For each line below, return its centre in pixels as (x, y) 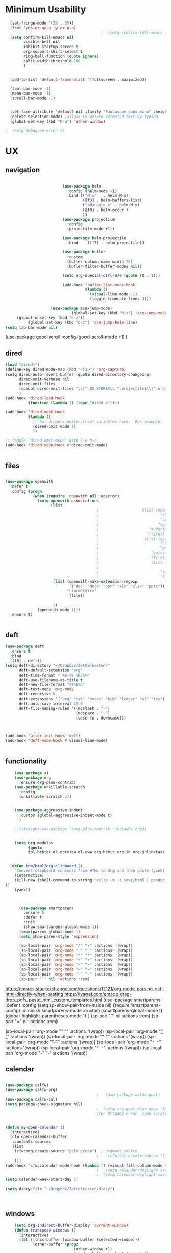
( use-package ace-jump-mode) (82, 308)
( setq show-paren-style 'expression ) (59, 936)
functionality (26, 761)
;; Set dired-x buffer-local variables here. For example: (97, 422)
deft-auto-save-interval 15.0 (51, 704)
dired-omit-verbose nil (44, 379)
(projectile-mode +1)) (91, 229)
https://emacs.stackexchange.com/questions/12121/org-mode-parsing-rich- (85, 989)
